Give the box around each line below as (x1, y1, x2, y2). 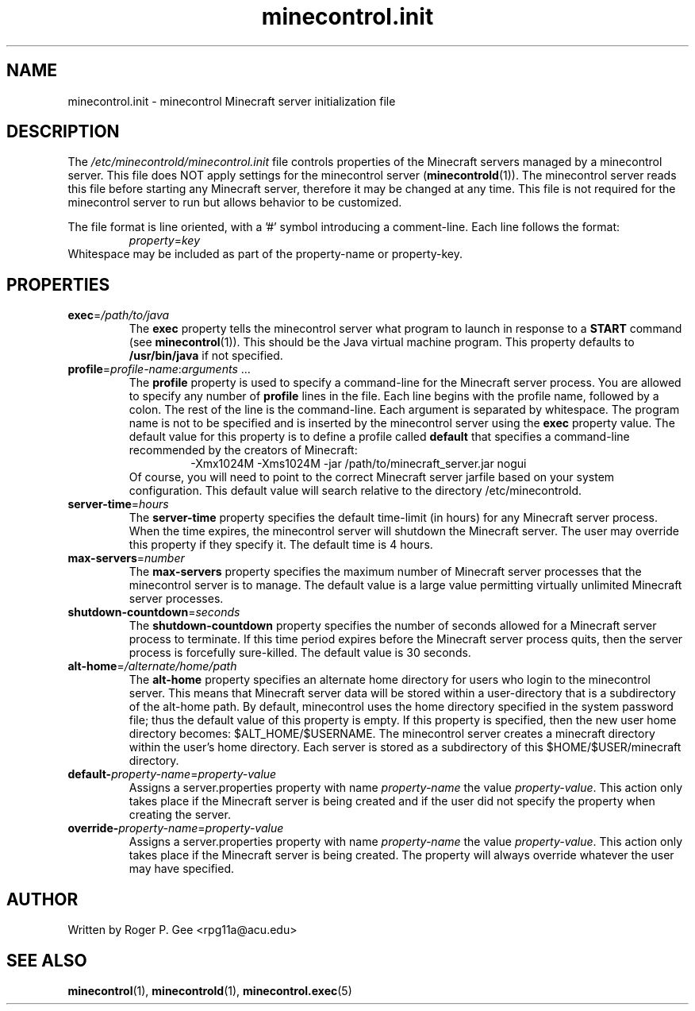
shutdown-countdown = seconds (67, 605, 240, 619)
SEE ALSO (6, 950, 87, 970)
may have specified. (129, 862, 235, 876)
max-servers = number (67, 551, 185, 565)
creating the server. (129, 808, 231, 822)
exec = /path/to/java (67, 308, 170, 322)
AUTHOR (6, 889, 79, 909)
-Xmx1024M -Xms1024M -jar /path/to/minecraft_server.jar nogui (190, 457, 527, 471)
